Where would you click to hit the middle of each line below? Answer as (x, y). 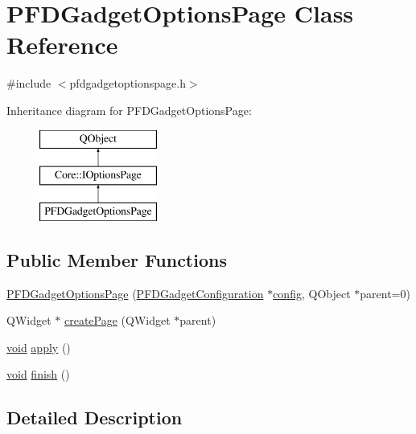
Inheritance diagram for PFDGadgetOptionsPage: (129, 110)
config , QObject (312, 293)
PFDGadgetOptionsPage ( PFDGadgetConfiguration (135, 293)
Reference (62, 45)
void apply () (39, 347)
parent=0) (385, 293)
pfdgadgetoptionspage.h (128, 83)
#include (29, 83)
